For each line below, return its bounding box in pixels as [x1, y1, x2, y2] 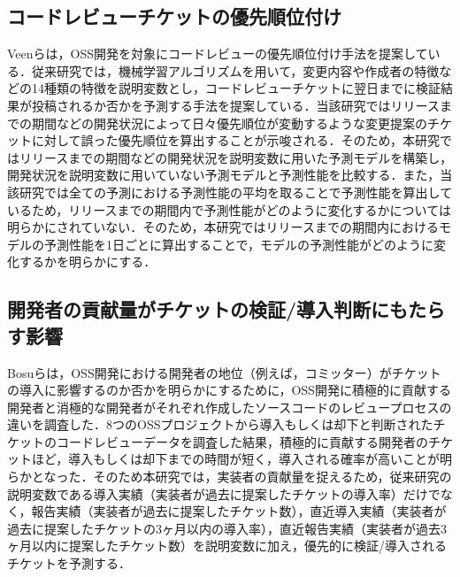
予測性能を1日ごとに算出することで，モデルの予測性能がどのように [43, 235, 434, 253]
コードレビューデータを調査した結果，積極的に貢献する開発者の [56, 432, 428, 450]
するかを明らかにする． [19, 252, 157, 271]
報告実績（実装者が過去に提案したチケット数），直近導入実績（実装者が [31, 502, 447, 520]
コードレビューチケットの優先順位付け [7, 3, 341, 30]
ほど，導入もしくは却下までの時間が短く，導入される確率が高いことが [31, 450, 440, 468]
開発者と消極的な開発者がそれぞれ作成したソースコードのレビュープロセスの [7, 397, 452, 416]
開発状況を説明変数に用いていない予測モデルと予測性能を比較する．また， [7, 165, 441, 184]
